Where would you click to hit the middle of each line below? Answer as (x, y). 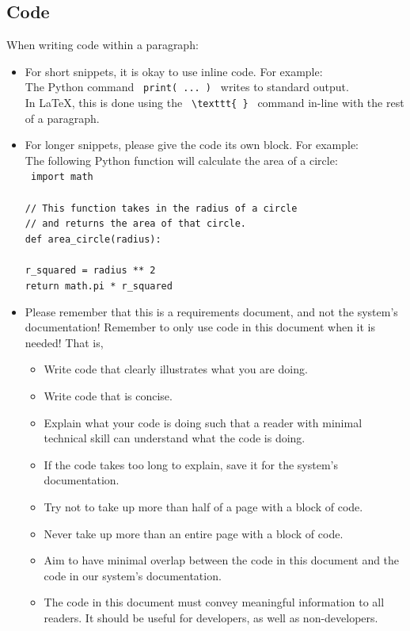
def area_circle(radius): (93, 240)
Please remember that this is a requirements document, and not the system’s (211, 311)
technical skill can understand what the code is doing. (175, 438)
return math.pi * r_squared (99, 286)
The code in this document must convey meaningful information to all (214, 602)
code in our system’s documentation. (133, 575)
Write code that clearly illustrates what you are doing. (176, 369)
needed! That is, (64, 342)
